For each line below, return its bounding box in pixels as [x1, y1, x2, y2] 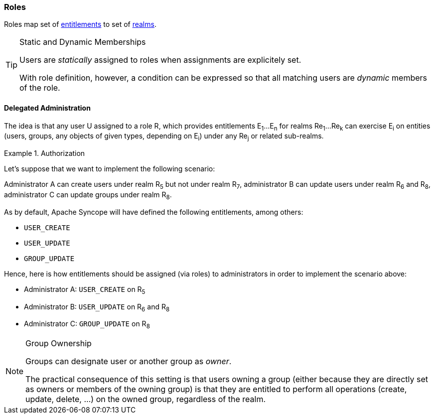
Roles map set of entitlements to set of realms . [4, 20, 156, 29]
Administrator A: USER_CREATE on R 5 [24, 284, 145, 295]
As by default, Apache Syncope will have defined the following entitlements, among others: [4, 207, 303, 216]
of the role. [19, 83, 60, 93]
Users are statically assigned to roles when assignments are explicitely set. [19, 55, 301, 65]
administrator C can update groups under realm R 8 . [4, 190, 172, 201]
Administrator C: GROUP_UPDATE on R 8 [24, 319, 150, 330]
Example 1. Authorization [4, 149, 85, 158]
